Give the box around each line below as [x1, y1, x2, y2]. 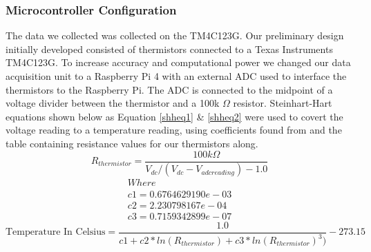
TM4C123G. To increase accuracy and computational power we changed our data [6, 55, 351, 70]
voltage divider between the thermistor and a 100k [6, 96, 220, 110]
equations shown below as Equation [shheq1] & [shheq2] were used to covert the [6, 109, 343, 123]
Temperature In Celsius [6, 227, 106, 238]
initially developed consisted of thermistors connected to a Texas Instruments [6, 41, 333, 56]
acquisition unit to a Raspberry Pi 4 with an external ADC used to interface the [6, 69, 347, 83]
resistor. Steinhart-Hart [233, 96, 332, 110]
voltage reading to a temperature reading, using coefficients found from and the [6, 123, 342, 137]
